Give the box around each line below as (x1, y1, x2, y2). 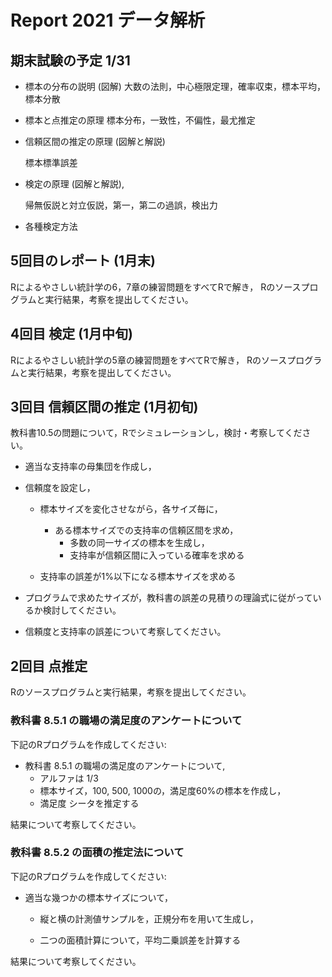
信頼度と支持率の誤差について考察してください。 (24, 626, 227, 638)
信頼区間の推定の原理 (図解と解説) (24, 136, 166, 147)
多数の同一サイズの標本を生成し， (69, 537, 210, 549)
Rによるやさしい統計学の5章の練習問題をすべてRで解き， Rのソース (10, 354, 288, 366)
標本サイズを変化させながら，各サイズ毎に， (39, 503, 223, 515)
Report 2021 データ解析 (10, 9, 206, 32)
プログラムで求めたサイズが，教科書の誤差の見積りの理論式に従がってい (24, 592, 322, 604)
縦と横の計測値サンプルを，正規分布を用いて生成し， (39, 912, 259, 925)
